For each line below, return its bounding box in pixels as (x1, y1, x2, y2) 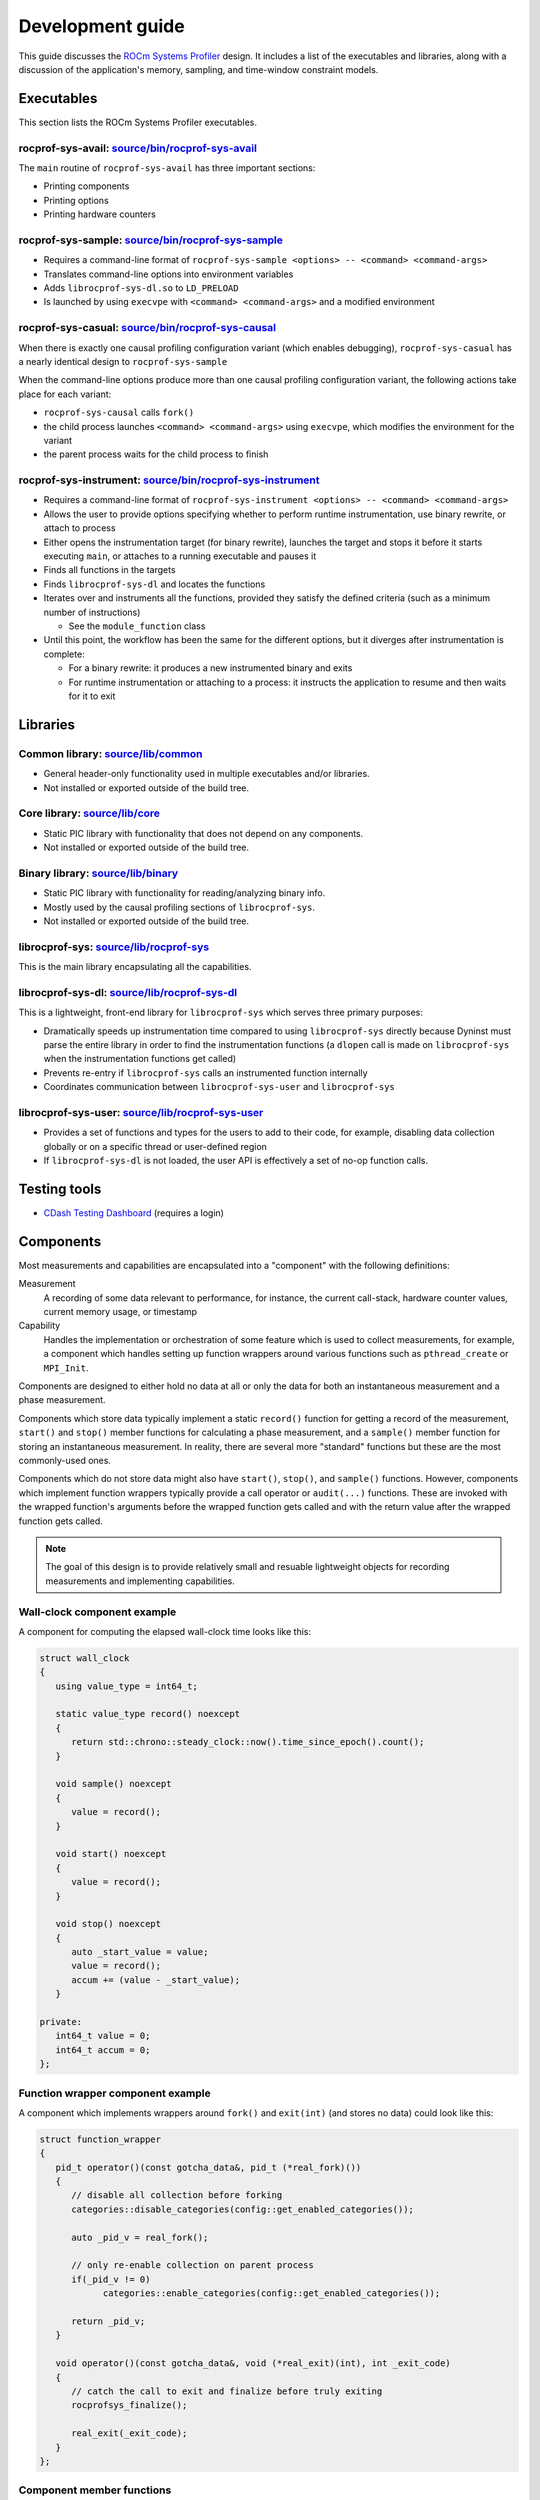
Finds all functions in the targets (43, 564, 176, 576)
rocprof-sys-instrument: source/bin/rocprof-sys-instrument (18, 473, 320, 487)
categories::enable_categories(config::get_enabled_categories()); (102, 2288, 441, 2299)
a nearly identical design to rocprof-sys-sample (18, 356, 228, 367)
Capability (18, 1320, 61, 1332)
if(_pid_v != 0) (71, 2273, 151, 2285)
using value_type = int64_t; (55, 1680, 199, 1692)
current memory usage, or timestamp (43, 1306, 198, 1318)
